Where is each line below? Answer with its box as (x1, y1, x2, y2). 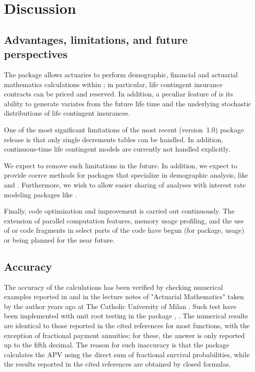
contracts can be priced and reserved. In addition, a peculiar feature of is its (4, 89, 233, 99)
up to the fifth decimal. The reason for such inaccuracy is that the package (4, 340, 229, 350)
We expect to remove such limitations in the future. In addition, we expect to (4, 160, 238, 170)
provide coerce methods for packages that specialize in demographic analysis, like (4, 170, 249, 180)
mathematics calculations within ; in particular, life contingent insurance (4, 79, 223, 89)
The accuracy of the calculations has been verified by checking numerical (4, 281, 223, 292)
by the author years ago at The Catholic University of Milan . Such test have (4, 301, 236, 311)
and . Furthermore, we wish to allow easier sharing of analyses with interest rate (4, 179, 246, 189)
